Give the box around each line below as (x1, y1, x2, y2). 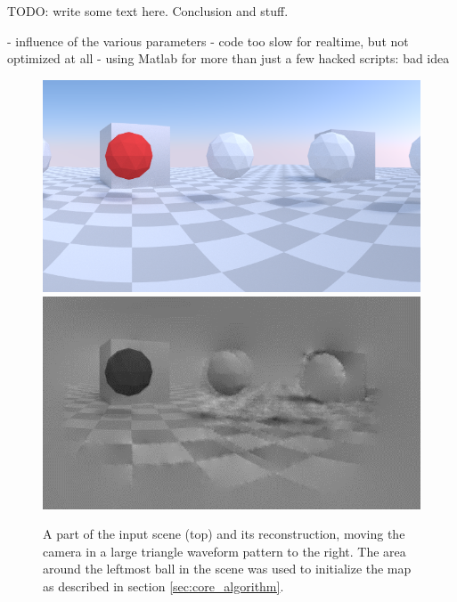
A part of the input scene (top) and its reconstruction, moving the (43, 525, 405, 543)
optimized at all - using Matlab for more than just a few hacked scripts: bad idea (7, 49, 450, 68)
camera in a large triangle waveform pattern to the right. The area (43, 541, 406, 560)
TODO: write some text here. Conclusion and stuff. (7, 2, 289, 20)
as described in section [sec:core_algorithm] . (43, 576, 284, 595)
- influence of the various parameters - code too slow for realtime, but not (7, 31, 409, 50)
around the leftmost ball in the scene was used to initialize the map (43, 559, 412, 578)
